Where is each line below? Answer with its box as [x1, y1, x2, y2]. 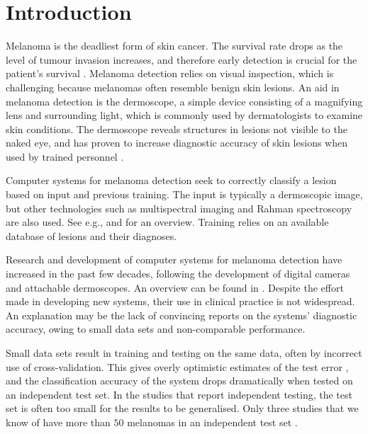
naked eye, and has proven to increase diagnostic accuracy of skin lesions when [6, 135, 347, 150]
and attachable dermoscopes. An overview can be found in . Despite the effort [6, 280, 344, 295]
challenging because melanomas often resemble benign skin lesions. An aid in [6, 79, 340, 94]
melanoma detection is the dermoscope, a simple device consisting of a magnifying [6, 93, 363, 108]
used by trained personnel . [6, 149, 124, 164]
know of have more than [6, 414, 111, 429]
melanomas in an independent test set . [127, 414, 298, 429]
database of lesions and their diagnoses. [6, 228, 177, 243]
